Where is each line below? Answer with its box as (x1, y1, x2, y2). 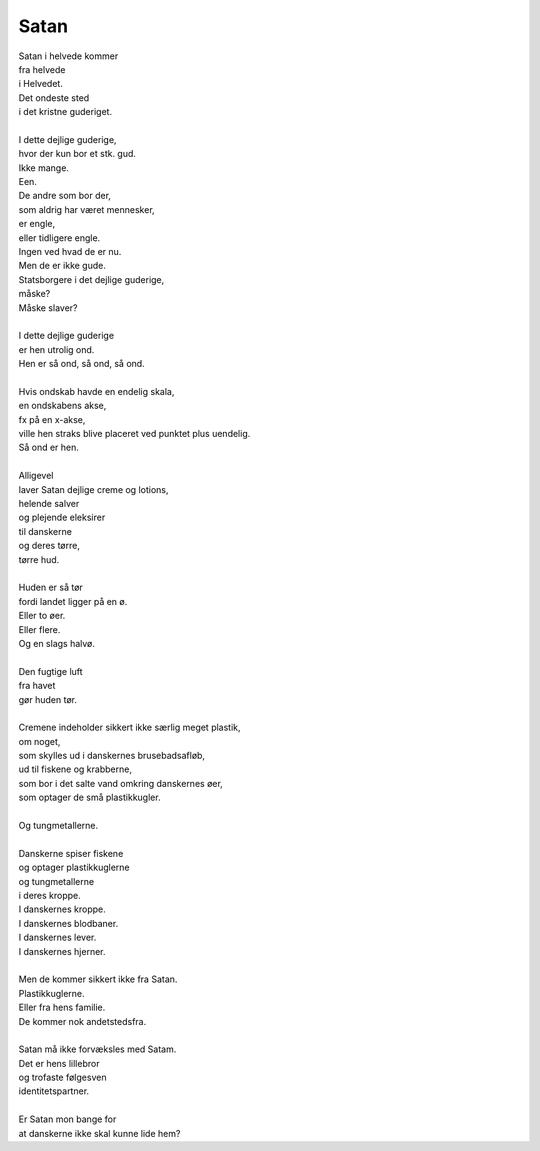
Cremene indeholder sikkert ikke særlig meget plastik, (18, 721, 241, 734)
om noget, (18, 735, 61, 747)
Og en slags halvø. (18, 637, 95, 649)
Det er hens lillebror (18, 1057, 100, 1069)
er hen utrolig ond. (18, 343, 95, 355)
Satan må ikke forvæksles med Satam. (18, 1043, 177, 1055)
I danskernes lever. (18, 931, 97, 944)
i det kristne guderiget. (18, 106, 113, 118)
